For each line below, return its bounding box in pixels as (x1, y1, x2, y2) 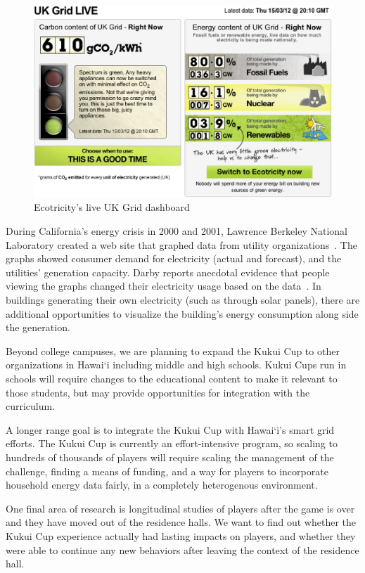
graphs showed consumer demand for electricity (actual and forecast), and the (6, 251, 342, 266)
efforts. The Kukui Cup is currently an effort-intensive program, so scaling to (6, 436, 338, 451)
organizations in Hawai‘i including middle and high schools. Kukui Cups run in (6, 357, 347, 372)
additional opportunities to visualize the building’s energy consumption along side (6, 306, 359, 321)
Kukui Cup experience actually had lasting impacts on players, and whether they (6, 528, 356, 543)
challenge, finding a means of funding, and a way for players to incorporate (6, 463, 328, 478)
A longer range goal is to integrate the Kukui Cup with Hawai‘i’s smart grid (6, 422, 335, 437)
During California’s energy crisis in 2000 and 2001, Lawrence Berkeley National (6, 224, 347, 238)
